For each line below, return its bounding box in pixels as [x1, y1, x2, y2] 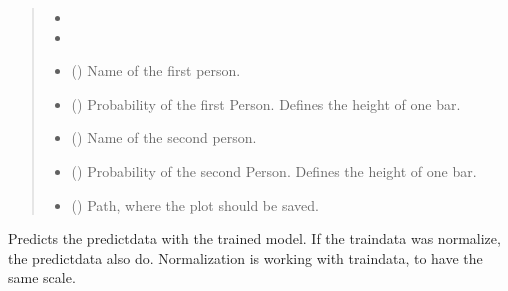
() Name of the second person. [71, 127, 257, 148]
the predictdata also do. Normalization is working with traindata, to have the [8, 247, 483, 268]
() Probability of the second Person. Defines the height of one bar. [71, 160, 477, 181]
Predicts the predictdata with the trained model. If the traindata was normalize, [8, 228, 501, 249]
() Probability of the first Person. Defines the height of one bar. [71, 93, 461, 114]
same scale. [8, 267, 76, 288]
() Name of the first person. [71, 60, 241, 81]
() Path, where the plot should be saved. [71, 194, 319, 215]
